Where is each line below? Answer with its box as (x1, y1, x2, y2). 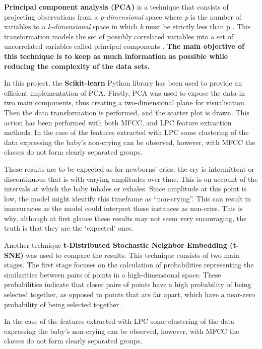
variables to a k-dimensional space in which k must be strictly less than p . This (4, 21, 251, 32)
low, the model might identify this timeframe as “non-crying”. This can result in (4, 193, 251, 203)
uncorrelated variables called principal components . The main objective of (4, 41, 244, 51)
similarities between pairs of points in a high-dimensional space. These (4, 269, 221, 280)
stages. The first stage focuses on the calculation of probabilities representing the (4, 259, 254, 270)
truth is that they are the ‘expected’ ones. (4, 223, 134, 233)
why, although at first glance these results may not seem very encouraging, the (4, 213, 247, 223)
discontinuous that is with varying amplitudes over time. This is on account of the (4, 173, 258, 184)
